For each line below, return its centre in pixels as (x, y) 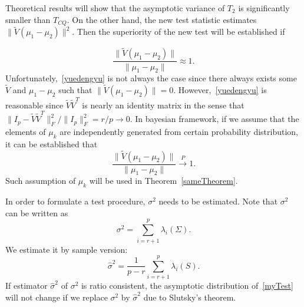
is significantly (264, 8)
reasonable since (34, 105)
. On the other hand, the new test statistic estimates (162, 19)
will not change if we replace (57, 297)
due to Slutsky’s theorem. (190, 297)
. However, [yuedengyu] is (220, 90)
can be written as (37, 212)
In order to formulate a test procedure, (75, 201)
